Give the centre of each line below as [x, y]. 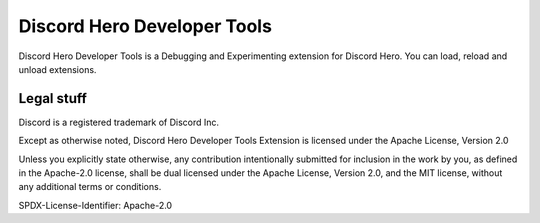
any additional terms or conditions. [90, 187]
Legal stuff [52, 98]
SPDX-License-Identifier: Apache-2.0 [95, 205]
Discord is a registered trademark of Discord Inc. [119, 122]
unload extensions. [57, 69]
